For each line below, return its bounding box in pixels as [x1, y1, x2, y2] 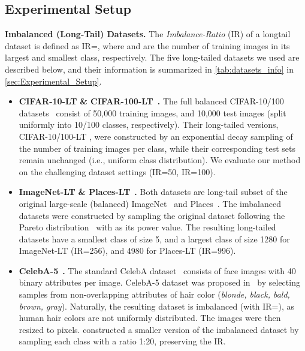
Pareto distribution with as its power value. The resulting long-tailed [19, 221, 276, 233]
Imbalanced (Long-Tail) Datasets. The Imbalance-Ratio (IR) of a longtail [5, 28, 291, 40]
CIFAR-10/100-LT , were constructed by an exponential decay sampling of [19, 130, 293, 142]
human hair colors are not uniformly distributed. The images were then [19, 311, 281, 324]
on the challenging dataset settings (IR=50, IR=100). [19, 165, 216, 178]
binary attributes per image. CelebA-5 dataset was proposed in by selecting [19, 276, 300, 289]
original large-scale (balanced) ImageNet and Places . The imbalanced [19, 197, 281, 209]
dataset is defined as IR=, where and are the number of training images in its [5, 39, 290, 52]
